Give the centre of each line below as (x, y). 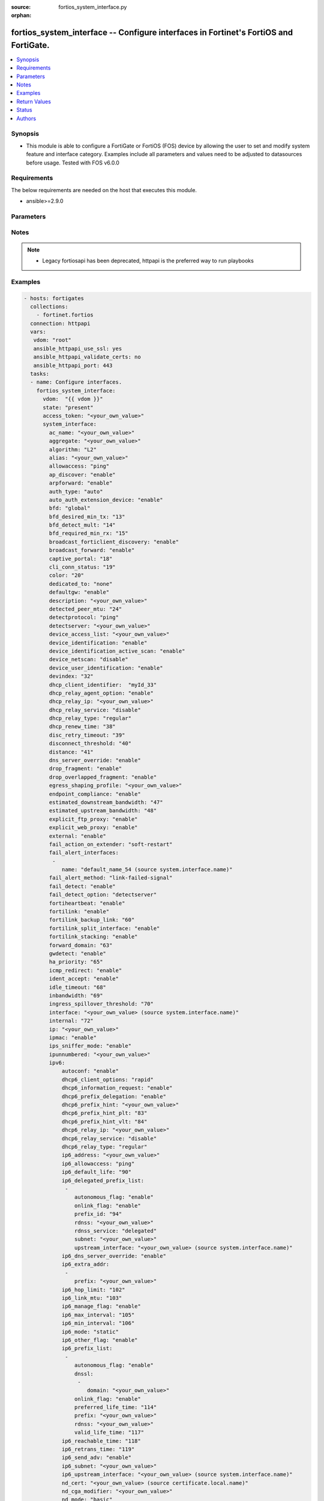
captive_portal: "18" (81, 559)
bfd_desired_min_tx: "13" (87, 517)
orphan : (21, 16)
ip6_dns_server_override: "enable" (114, 1256)
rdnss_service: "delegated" (115, 1231)
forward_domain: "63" (81, 945)
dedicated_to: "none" (81, 584)
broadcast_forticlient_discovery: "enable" (114, 542)
